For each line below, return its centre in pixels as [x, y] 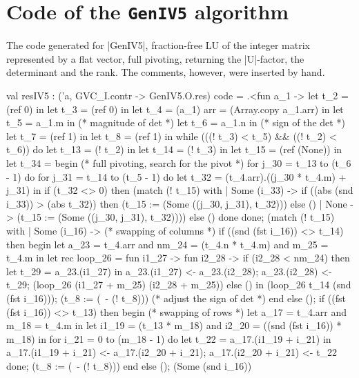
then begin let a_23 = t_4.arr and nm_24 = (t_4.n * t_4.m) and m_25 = [167, 244]
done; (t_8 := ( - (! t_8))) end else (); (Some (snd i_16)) [129, 365]
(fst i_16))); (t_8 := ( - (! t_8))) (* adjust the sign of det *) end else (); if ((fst [176, 298]
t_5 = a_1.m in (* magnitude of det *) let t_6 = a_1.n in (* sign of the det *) [176, 122]
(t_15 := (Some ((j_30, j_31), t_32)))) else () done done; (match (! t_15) [176, 217]
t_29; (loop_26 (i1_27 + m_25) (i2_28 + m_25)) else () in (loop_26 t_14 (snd [179, 285]
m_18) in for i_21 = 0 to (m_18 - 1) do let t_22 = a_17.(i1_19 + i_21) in [169, 338]
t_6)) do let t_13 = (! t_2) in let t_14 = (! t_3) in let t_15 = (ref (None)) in [174, 149]
